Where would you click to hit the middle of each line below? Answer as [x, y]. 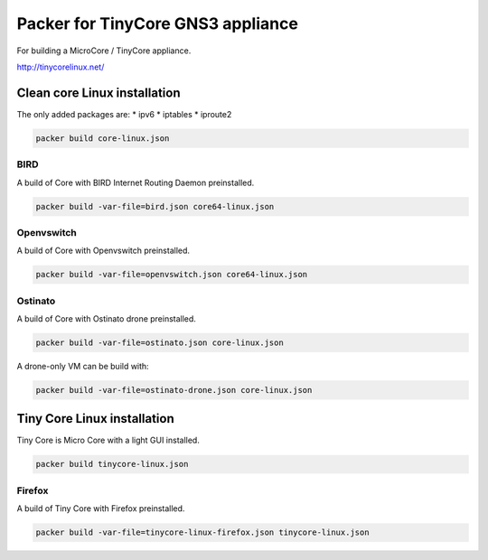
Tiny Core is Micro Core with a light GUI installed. [108, 440]
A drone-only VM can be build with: [83, 366]
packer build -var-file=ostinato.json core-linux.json [160, 342]
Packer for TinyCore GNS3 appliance [157, 23]
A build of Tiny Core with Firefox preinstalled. [101, 509]
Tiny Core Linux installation [96, 419]
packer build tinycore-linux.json [112, 464]
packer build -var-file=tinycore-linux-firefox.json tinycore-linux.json [202, 532]
